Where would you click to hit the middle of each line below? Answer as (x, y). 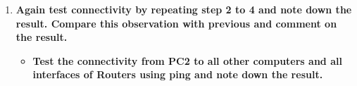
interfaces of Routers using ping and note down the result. (178, 74)
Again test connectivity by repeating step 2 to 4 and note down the (184, 9)
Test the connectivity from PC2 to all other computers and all (187, 60)
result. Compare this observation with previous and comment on (176, 23)
